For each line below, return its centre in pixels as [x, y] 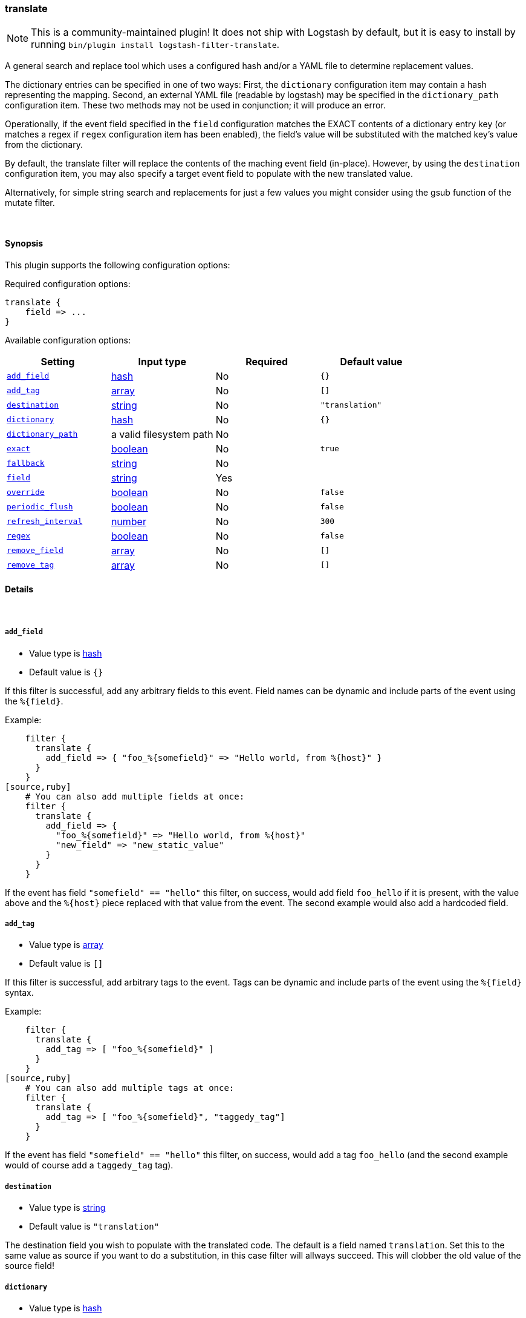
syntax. [19, 993]
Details [19, 589]
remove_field [35, 551]
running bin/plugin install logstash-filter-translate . [155, 45]
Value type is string [67, 1208]
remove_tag [31, 565]
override [26, 492]
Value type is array [66, 945]
